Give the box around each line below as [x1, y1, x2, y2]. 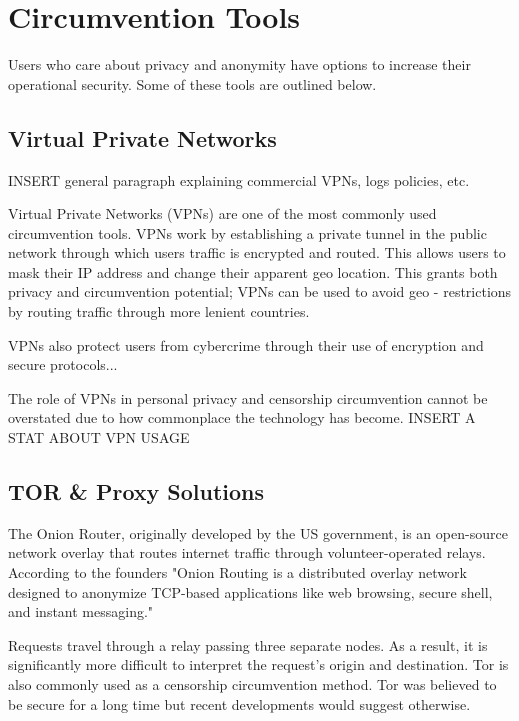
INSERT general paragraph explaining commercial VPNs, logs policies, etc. [8, 169, 470, 190]
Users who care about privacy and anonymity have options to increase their [8, 54, 471, 75]
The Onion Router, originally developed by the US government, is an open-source [8, 522, 508, 543]
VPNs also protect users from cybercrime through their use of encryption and [8, 334, 484, 355]
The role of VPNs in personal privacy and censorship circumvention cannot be [8, 387, 488, 408]
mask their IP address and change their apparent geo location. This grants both [8, 261, 498, 282]
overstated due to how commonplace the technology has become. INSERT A [8, 407, 476, 428]
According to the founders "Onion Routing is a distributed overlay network [8, 562, 467, 583]
